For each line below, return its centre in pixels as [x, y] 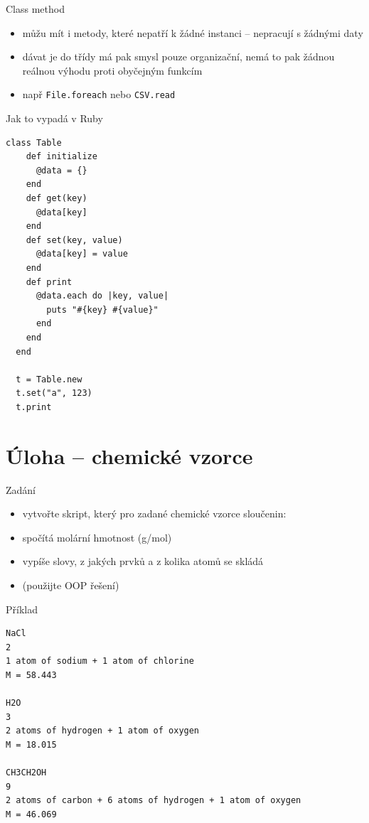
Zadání [21, 489]
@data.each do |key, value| [102, 296]
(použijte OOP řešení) [71, 585]
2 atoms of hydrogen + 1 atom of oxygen [103, 731]
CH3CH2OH [26, 773]
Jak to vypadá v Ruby [54, 118]
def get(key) [57, 198]
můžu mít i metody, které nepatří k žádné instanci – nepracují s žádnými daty [193, 32]
